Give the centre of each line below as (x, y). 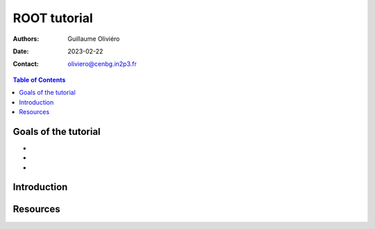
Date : (21, 51)
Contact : (26, 64)
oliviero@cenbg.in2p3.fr (102, 64)
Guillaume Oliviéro (94, 39)
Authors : (26, 39)
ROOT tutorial (53, 18)
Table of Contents (39, 80)
